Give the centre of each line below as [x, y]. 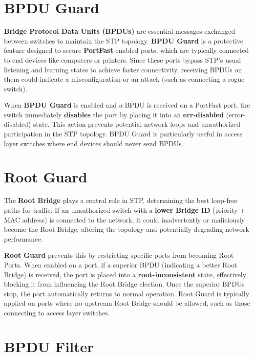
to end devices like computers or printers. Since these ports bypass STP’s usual [123, 59]
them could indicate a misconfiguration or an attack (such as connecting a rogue [124, 79]
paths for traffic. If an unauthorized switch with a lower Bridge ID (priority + [125, 210]
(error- [236, 114]
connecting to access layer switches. [57, 312]
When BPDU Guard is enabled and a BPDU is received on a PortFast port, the [127, 105]
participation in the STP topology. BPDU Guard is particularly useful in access [123, 134]
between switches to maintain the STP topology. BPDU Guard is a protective [124, 40]
